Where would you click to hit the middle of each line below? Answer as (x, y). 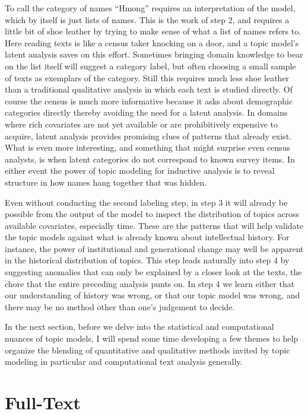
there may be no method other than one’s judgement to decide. (120, 306)
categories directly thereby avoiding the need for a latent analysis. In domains (146, 112)
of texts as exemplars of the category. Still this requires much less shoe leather (147, 77)
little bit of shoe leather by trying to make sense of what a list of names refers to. (153, 31)
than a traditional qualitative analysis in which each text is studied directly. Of (149, 89)
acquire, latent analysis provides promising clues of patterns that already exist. (148, 136)
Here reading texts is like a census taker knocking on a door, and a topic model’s (152, 42)
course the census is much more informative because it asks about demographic (149, 101)
